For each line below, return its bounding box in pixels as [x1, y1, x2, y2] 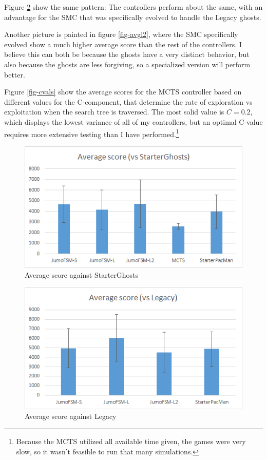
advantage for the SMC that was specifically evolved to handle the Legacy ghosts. [4, 11, 261, 22]
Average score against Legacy [25, 411, 117, 421]
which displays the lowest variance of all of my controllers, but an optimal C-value [4, 116, 263, 127]
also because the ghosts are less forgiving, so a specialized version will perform [4, 59, 251, 69]
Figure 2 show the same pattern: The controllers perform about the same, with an [4, 2, 263, 12]
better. [4, 69, 25, 80]
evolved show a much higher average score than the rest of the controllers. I [4, 39, 242, 49]
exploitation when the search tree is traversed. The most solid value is [4, 106, 224, 117]
